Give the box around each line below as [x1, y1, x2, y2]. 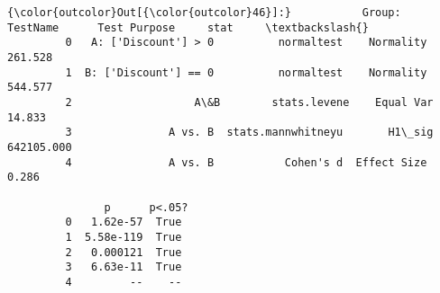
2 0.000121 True [65, 245, 182, 259]
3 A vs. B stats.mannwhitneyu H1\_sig [65, 126, 434, 139]
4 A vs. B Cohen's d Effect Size [65, 155, 427, 169]
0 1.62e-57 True [65, 216, 182, 229]
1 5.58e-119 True [65, 230, 182, 244]
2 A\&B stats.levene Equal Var [65, 95, 434, 109]
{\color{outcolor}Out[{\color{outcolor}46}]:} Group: [7, 6, 401, 19]
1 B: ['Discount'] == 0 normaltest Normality [65, 66, 427, 79]
